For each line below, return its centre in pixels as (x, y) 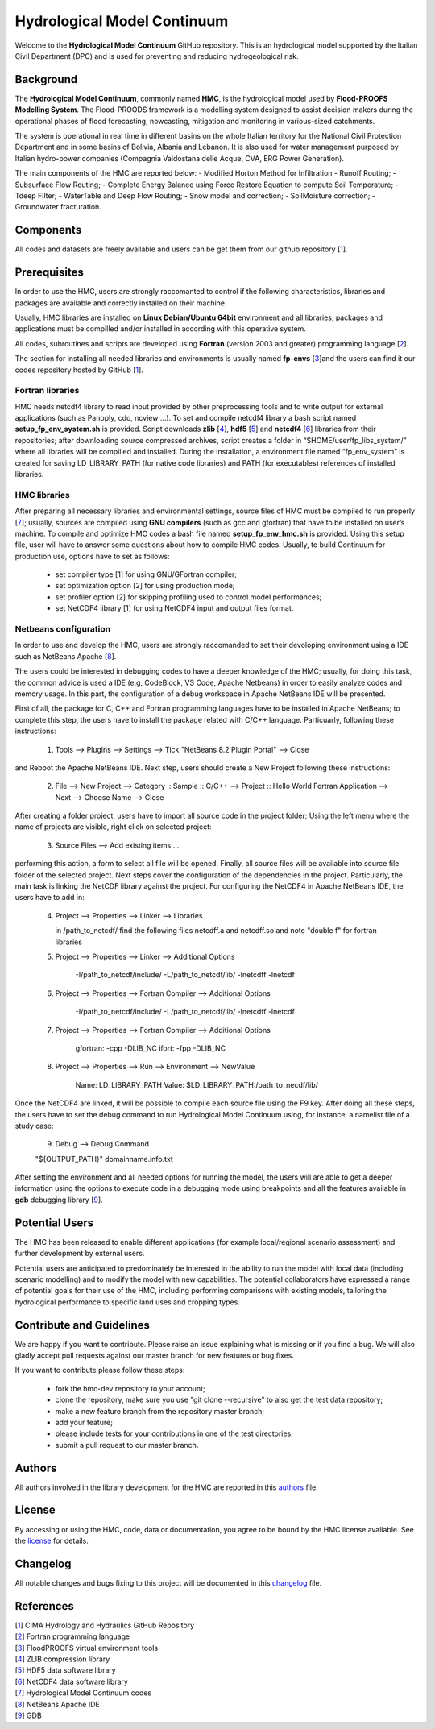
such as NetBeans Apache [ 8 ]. (66, 656)
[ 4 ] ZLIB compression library (62, 1659)
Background (46, 79)
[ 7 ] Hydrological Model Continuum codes (83, 1693)
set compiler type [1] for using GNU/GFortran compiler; (146, 574)
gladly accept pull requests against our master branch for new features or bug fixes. (154, 1356)
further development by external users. (80, 1254)
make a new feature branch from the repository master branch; (160, 1411)
